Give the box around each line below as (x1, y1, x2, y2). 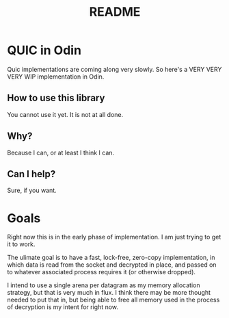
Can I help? (7, 168, 56, 180)
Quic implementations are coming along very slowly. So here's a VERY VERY (7, 65, 222, 73)
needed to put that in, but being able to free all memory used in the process (7, 295, 220, 304)
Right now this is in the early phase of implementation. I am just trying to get (7, 233, 221, 241)
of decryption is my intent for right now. (7, 303, 118, 311)
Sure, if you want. (7, 186, 57, 195)
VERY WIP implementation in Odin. (7, 72, 105, 81)
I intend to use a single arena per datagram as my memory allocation (7, 281, 200, 289)
